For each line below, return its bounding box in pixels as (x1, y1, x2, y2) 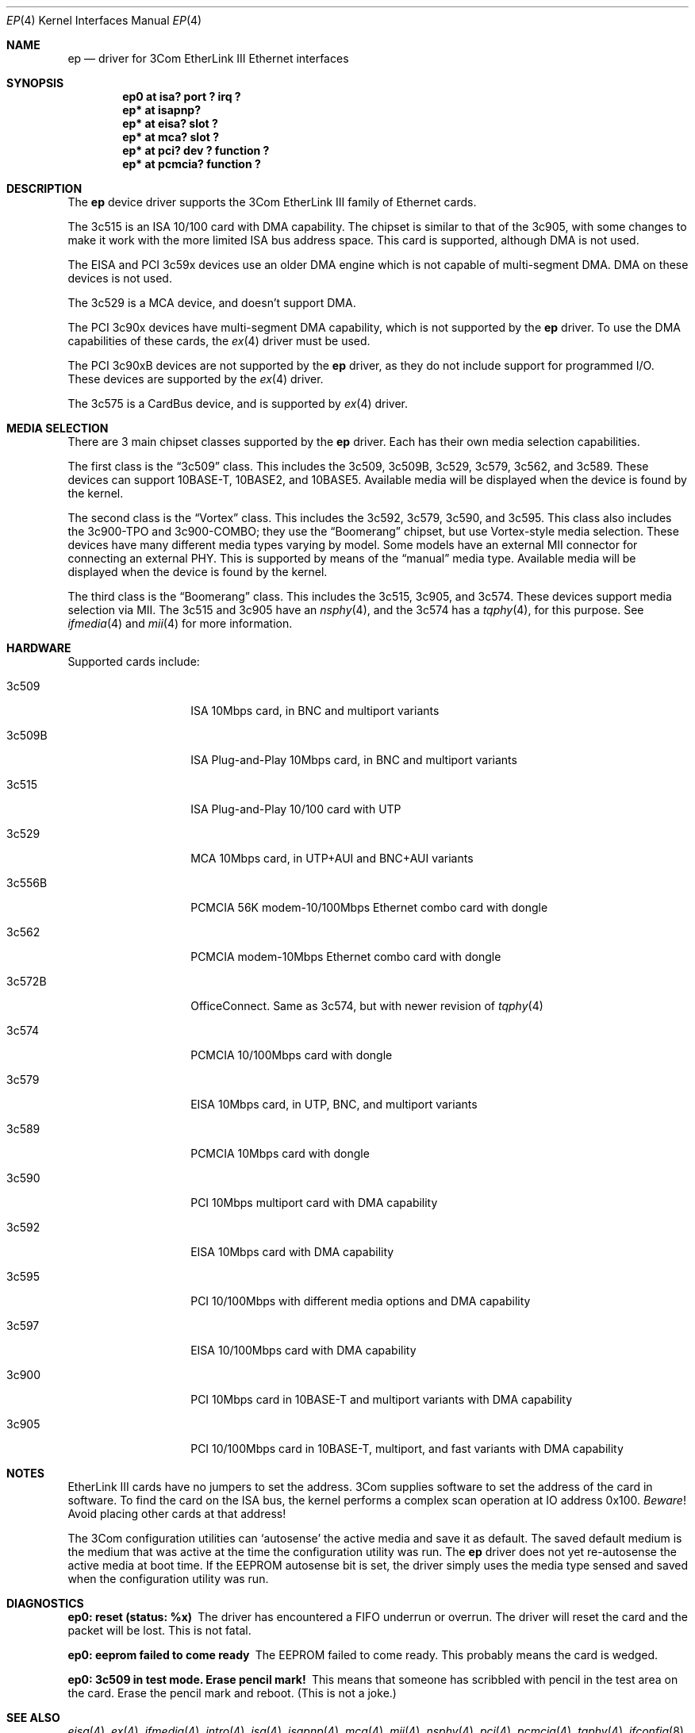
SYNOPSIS (6, 76, 64, 90)
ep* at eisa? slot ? (122, 117, 218, 130)
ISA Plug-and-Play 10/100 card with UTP (190, 802, 401, 816)
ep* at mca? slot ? (122, 130, 219, 144)
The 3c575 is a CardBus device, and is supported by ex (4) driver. (67, 397, 409, 410)
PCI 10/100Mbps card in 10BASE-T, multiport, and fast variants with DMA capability (190, 1442, 624, 1455)
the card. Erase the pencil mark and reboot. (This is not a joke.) (67, 1686, 397, 1700)
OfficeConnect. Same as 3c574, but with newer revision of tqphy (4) (190, 999, 543, 1013)
